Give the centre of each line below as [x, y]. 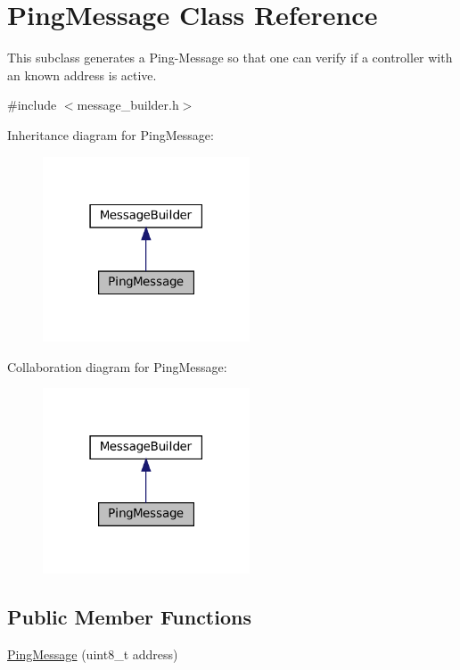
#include [32, 105]
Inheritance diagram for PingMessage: [111, 134]
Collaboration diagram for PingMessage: [117, 366]
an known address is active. [82, 74]
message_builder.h [128, 105]
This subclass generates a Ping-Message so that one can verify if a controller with [230, 58]
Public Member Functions [129, 617]
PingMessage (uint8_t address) [93, 653]
